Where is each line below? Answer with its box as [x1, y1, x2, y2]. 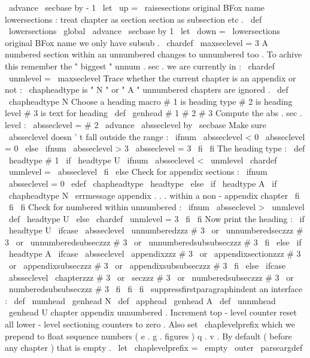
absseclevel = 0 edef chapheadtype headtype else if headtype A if [8, 177, 277, 189]
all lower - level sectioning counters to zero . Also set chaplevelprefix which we [5, 318, 295, 330]
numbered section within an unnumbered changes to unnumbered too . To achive [5, 48, 302, 60]
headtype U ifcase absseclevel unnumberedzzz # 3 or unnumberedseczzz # [8, 224, 303, 236]
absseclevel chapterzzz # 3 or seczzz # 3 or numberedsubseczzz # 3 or [8, 271, 294, 283]
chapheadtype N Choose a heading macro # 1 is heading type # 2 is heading [8, 95, 293, 107]
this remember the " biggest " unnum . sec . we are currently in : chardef [5, 59, 275, 72]
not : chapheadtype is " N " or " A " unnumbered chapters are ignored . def [5, 83, 288, 96]
